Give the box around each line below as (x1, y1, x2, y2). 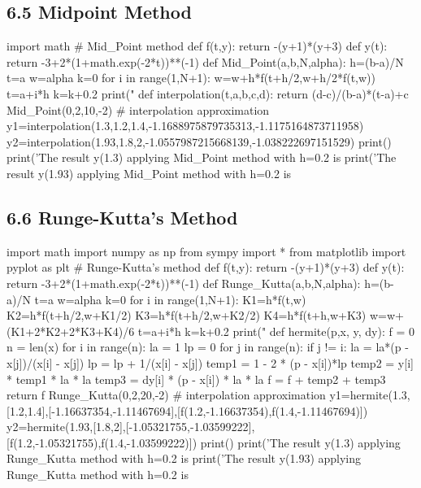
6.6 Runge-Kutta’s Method (7, 204, 238, 229)
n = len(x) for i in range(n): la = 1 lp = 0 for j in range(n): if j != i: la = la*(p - (7, 338, 409, 355)
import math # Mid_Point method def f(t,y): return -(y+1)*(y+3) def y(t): (7, 37, 388, 54)
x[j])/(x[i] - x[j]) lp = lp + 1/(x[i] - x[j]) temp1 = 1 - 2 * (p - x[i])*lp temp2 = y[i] (7, 354, 414, 371)
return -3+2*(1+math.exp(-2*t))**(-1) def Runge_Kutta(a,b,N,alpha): (7, 274, 361, 291)
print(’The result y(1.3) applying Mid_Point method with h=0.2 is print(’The (7, 149, 397, 166)
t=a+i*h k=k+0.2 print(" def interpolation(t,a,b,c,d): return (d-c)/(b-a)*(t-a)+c (7, 85, 409, 102)
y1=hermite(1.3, (329, 386, 410, 403)
